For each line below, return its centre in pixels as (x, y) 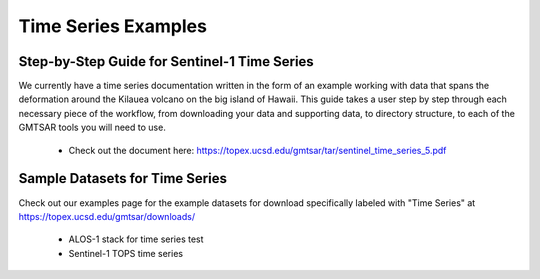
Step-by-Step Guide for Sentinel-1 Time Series (166, 61)
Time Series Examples (112, 26)
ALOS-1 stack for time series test (136, 239)
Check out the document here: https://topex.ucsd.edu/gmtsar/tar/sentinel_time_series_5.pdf (257, 150)
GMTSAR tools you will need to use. (92, 127)
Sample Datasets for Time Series (122, 178)
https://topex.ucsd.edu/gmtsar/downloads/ (106, 216)
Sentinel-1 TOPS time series (126, 253)
